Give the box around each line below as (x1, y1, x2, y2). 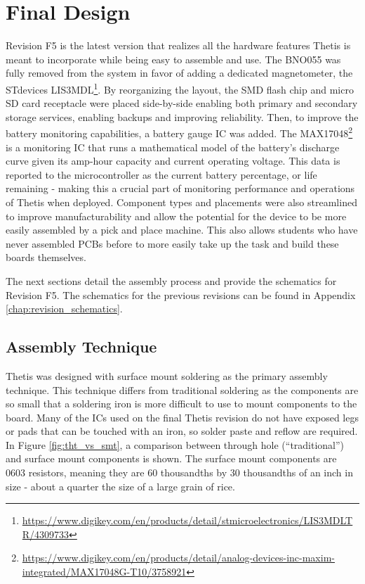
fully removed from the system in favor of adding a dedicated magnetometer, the (6, 65, 353, 80)
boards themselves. (6, 250, 86, 265)
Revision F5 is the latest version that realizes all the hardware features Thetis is (6, 38, 351, 53)
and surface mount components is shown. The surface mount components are (6, 451, 337, 466)
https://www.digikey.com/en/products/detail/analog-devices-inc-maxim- (22, 550, 335, 565)
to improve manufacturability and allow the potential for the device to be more (6, 208, 347, 223)
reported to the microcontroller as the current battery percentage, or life (6, 167, 317, 182)
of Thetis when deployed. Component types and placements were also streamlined (6, 194, 357, 209)
